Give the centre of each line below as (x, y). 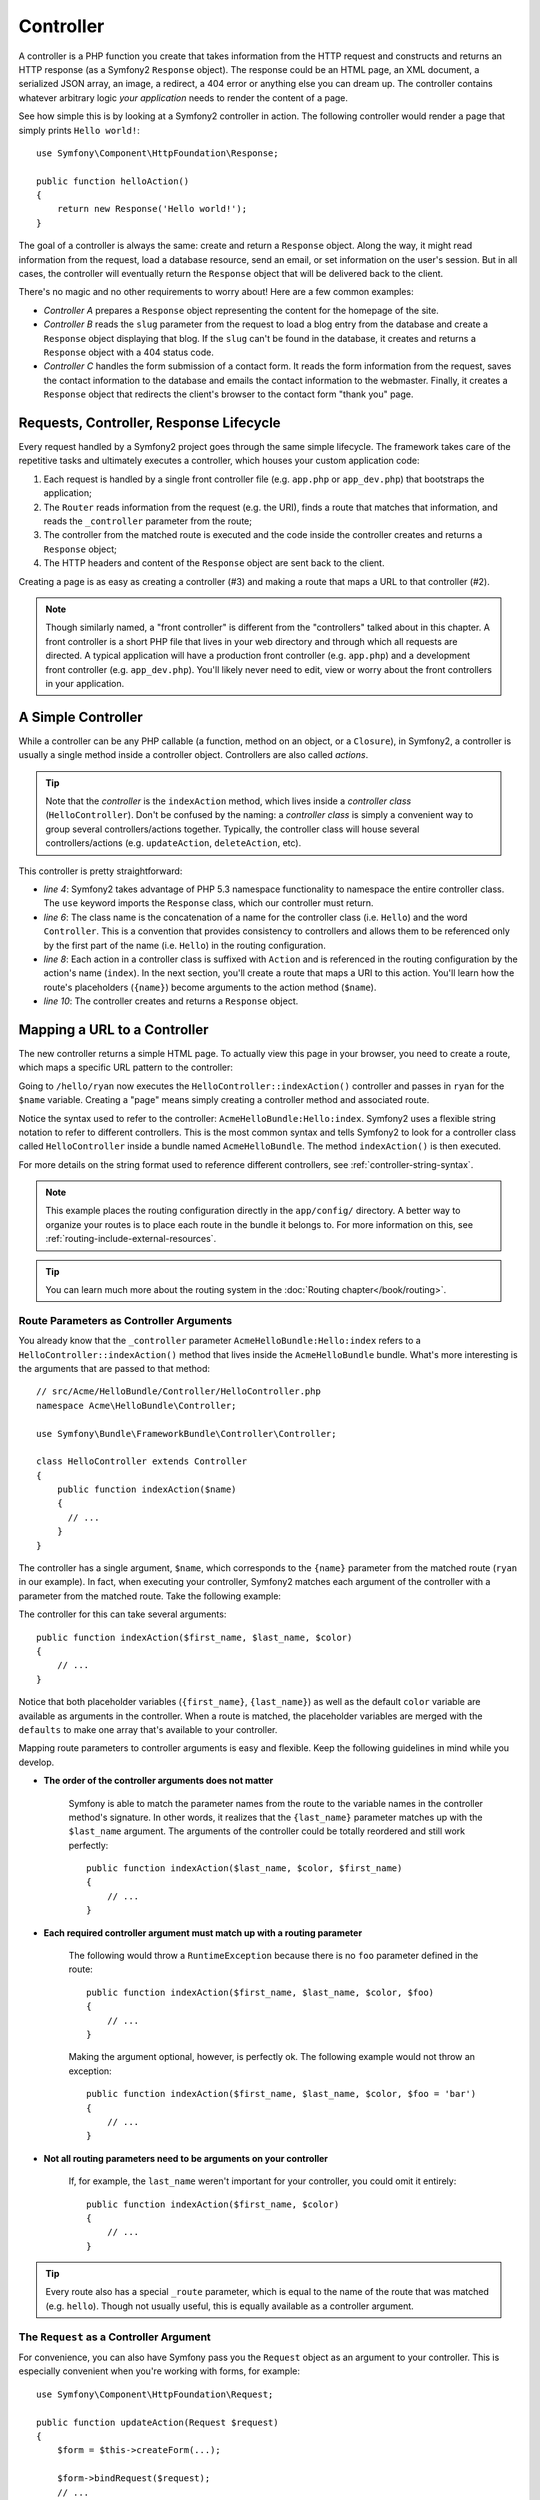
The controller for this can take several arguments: (122, 1614)
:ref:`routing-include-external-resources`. (131, 1239)
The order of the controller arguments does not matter (158, 1781)
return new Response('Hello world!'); (152, 209)
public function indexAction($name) (146, 1489)
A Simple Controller (81, 716)
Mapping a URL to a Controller (113, 1029)
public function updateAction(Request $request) (157, 2422)
